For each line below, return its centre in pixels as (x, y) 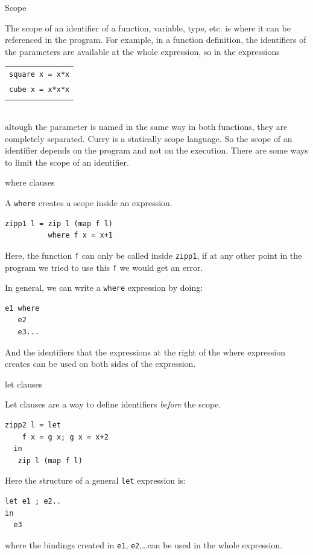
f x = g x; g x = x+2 (65, 437)
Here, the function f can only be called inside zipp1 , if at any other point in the (153, 255)
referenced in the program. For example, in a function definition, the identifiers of (156, 40)
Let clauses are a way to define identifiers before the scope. (113, 404)
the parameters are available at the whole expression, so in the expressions (142, 51)
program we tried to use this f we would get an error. (104, 267)
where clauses (30, 182)
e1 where (22, 308)
